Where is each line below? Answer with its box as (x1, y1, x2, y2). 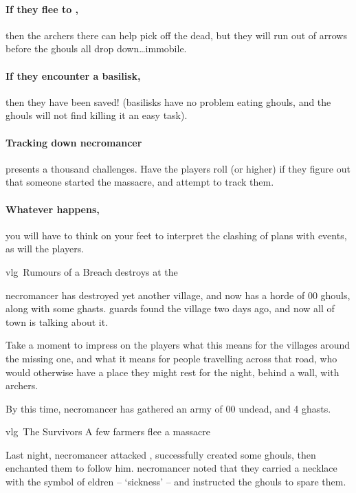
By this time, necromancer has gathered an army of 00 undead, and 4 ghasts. (5, 401, 331, 415)
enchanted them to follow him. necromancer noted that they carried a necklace (5, 461, 337, 475)
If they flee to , (5, 1, 79, 16)
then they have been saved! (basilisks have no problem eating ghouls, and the (5, 94, 331, 109)
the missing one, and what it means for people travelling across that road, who (5, 351, 337, 365)
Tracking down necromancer (5, 135, 142, 149)
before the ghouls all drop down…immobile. (5, 41, 187, 56)
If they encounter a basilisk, (5, 68, 141, 83)
